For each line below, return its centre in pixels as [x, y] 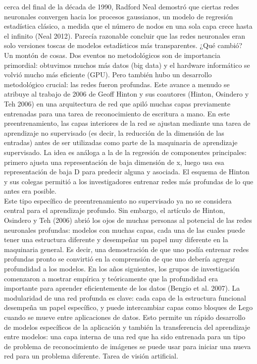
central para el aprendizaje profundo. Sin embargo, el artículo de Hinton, [115, 210]
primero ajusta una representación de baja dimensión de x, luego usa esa [114, 162]
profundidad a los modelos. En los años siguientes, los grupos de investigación [122, 269]
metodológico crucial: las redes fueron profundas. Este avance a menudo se [117, 84]
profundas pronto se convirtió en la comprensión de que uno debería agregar [120, 259]
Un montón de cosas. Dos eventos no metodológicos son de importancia [112, 55]
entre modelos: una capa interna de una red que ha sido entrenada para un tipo [125, 337]
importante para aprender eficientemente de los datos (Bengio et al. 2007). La [122, 288]
